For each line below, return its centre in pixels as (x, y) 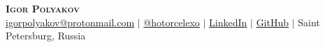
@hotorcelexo (172, 22)
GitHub (273, 22)
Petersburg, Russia (46, 36)
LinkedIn (228, 22)
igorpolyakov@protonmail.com (70, 22)
